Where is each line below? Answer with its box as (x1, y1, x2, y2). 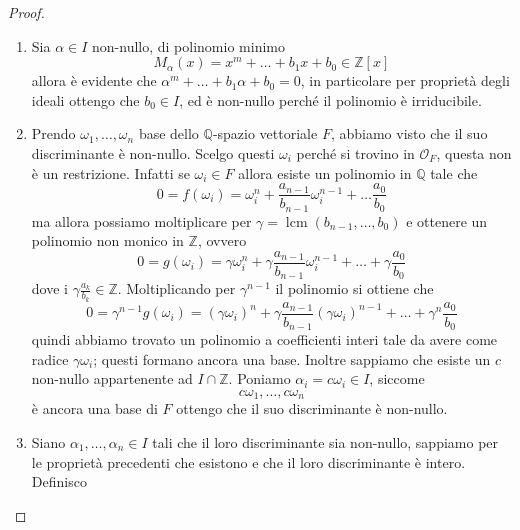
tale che (430, 162, 478, 183)
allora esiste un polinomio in (238, 162, 412, 183)
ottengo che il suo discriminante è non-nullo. (176, 398, 448, 419)
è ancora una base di (31, 398, 158, 419)
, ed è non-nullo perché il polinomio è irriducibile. (179, 89, 482, 110)
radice (31, 348, 69, 369)
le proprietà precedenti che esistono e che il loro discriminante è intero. (31, 451, 466, 472)
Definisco (31, 471, 87, 492)
